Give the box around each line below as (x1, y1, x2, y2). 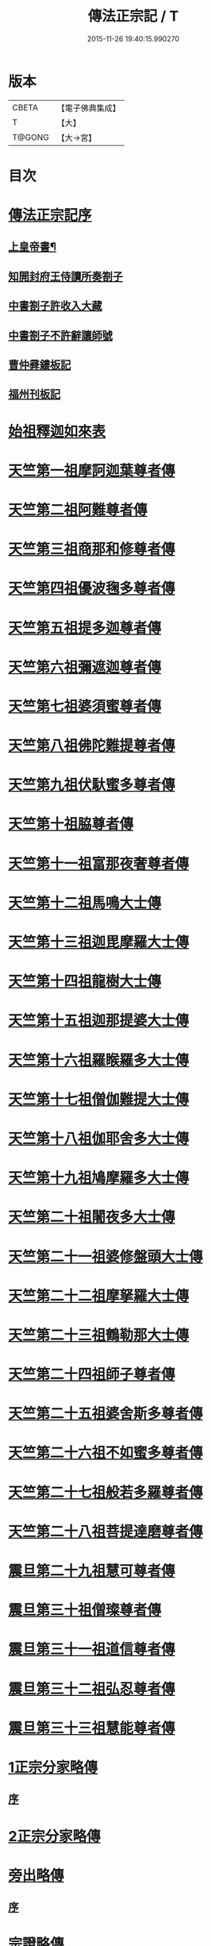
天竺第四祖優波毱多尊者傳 (8, 580, 176, 598)
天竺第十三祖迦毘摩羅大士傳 (8, 934, 190, 951)
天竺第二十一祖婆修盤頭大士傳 (8, 1247, 204, 1266)
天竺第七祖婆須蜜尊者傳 (8, 697, 162, 715)
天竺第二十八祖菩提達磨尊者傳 (8, 1522, 204, 1540)
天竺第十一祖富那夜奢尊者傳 (8, 854, 190, 873)
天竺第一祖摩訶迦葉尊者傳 (8, 461, 176, 480)
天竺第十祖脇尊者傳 (8, 815, 134, 834)
